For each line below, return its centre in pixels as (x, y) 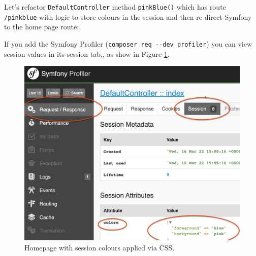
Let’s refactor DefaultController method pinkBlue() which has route (115, 7)
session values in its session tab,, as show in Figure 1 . (87, 53)
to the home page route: (42, 27)
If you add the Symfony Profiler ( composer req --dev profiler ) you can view (128, 43)
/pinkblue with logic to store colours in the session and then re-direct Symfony (128, 16)
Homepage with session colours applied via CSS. (100, 247)
